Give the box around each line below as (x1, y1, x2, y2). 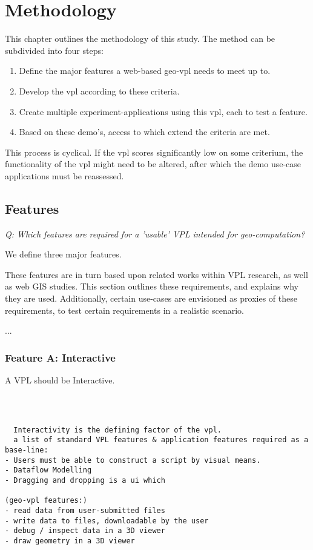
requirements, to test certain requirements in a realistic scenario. (5, 303, 244, 316)
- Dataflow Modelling (5, 466, 92, 475)
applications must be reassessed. (5, 169, 124, 182)
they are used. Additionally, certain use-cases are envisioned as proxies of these (5, 292, 297, 305)
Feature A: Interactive (5, 350, 116, 365)
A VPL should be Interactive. (5, 374, 115, 386)
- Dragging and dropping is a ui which (5, 475, 165, 485)
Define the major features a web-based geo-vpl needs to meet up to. (19, 64, 271, 77)
